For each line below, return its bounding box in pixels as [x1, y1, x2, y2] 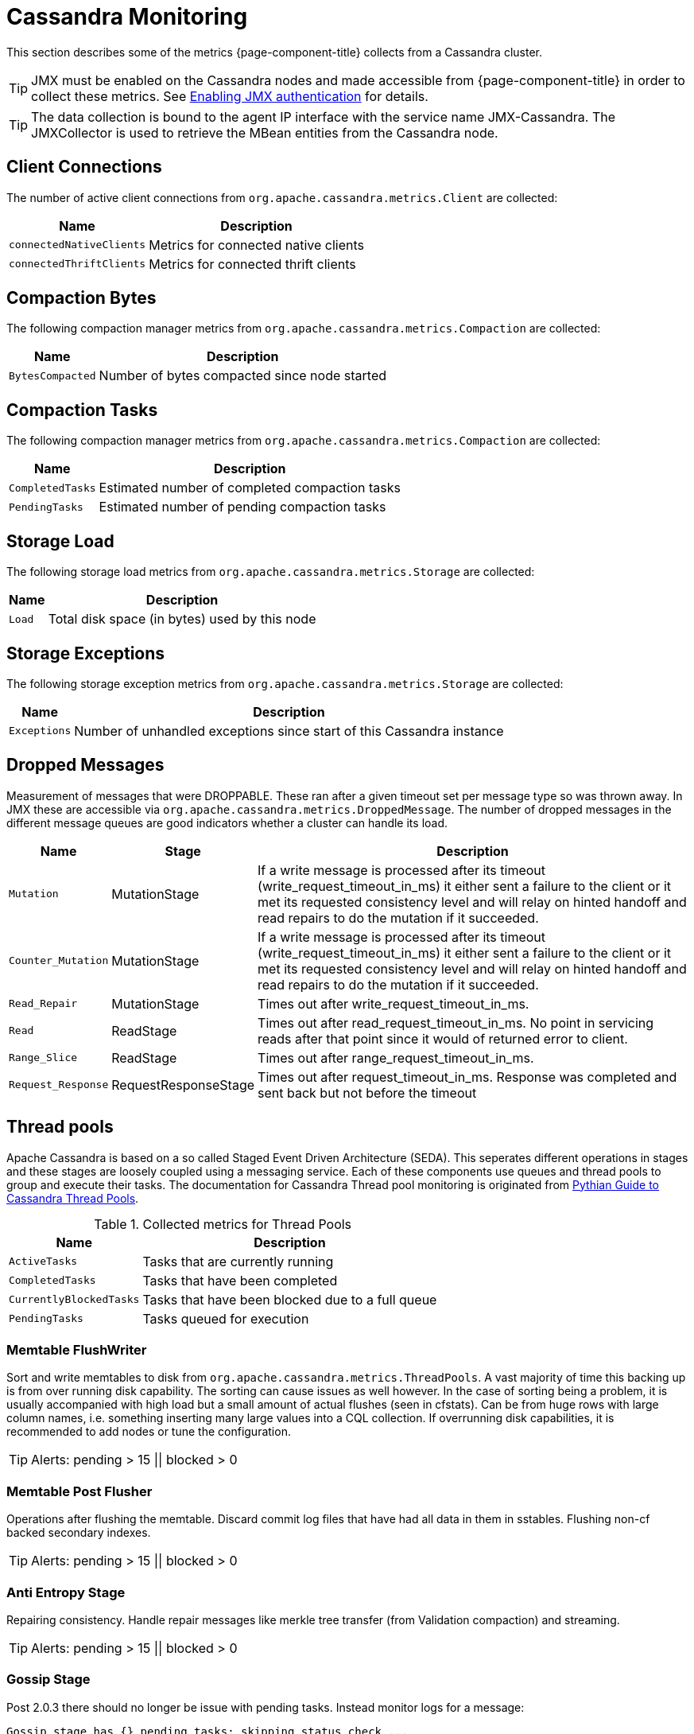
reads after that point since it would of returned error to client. [258, 1030, 628, 1047]
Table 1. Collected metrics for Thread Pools [94, 1215, 352, 1232]
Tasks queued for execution [142, 1310, 309, 1327]
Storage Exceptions [6, 643, 165, 663]
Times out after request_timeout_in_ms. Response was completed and [258, 1068, 677, 1085]
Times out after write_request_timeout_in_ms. [258, 995, 529, 1012]
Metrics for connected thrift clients [149, 255, 356, 272]
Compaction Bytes [6, 288, 157, 309]
